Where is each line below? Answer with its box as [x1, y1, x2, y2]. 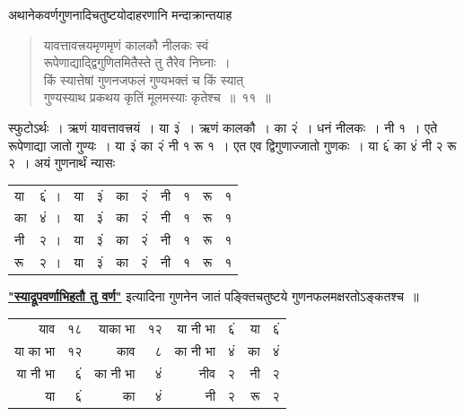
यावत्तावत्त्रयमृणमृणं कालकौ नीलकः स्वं [43, 35, 209, 54]
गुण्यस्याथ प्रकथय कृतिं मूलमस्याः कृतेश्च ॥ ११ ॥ [43, 88, 271, 107]
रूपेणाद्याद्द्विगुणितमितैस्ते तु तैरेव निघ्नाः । [43, 53, 231, 72]
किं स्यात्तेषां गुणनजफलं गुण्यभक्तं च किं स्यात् [43, 70, 244, 89]
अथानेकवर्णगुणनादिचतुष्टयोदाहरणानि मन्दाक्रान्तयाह [8, 5, 232, 23]
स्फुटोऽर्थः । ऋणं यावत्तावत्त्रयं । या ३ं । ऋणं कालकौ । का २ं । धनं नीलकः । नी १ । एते [8, 117, 438, 136]
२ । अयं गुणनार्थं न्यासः [8, 153, 115, 172]
